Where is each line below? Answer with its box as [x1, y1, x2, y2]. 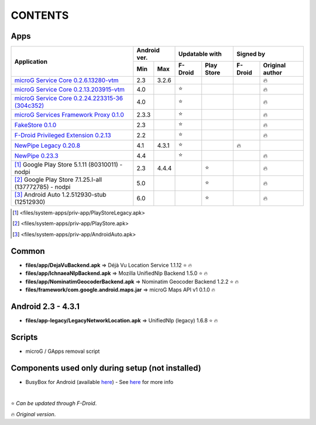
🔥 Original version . [11, 410, 56, 417]
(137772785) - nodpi [14, 183, 71, 191]
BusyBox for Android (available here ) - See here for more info [25, 378, 174, 385]
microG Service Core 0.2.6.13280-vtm [14, 76, 119, 84]
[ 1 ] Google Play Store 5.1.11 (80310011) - [14, 161, 123, 169]
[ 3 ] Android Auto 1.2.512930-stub [14, 191, 107, 199]
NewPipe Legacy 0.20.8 [14, 141, 81, 149]
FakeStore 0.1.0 [14, 121, 57, 129]
